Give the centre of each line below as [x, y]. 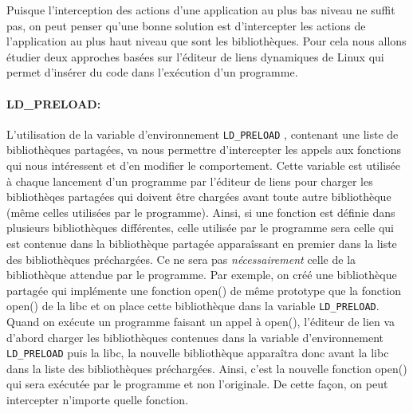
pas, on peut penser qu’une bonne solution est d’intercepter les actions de [186, 25]
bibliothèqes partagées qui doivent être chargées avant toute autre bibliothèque [199, 197]
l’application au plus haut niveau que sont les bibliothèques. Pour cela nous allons [206, 41]
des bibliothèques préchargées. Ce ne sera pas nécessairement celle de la [181, 259]
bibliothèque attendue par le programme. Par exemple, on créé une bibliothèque [202, 275]
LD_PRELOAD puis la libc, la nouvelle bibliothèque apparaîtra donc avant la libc [198, 353]
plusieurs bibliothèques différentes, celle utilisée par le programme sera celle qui [200, 228]
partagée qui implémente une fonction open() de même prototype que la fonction [204, 290]
